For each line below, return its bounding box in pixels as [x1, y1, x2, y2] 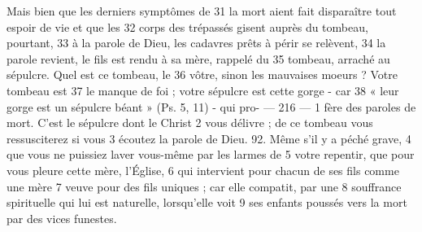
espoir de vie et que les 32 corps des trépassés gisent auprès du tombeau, [7, 18, 368, 35]
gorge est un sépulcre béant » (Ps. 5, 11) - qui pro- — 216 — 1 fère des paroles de [7, 98, 416, 115]
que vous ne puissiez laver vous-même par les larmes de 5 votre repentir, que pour [7, 146, 415, 163]
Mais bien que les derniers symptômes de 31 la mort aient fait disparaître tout [7, 2, 397, 19]
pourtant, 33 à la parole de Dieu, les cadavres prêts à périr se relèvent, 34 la [7, 34, 386, 51]
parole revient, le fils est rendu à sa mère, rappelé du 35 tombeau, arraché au [7, 50, 390, 67]
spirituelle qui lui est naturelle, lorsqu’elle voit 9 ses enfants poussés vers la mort [7, 194, 407, 211]
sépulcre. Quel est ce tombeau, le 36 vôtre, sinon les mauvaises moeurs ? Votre [7, 66, 398, 83]
